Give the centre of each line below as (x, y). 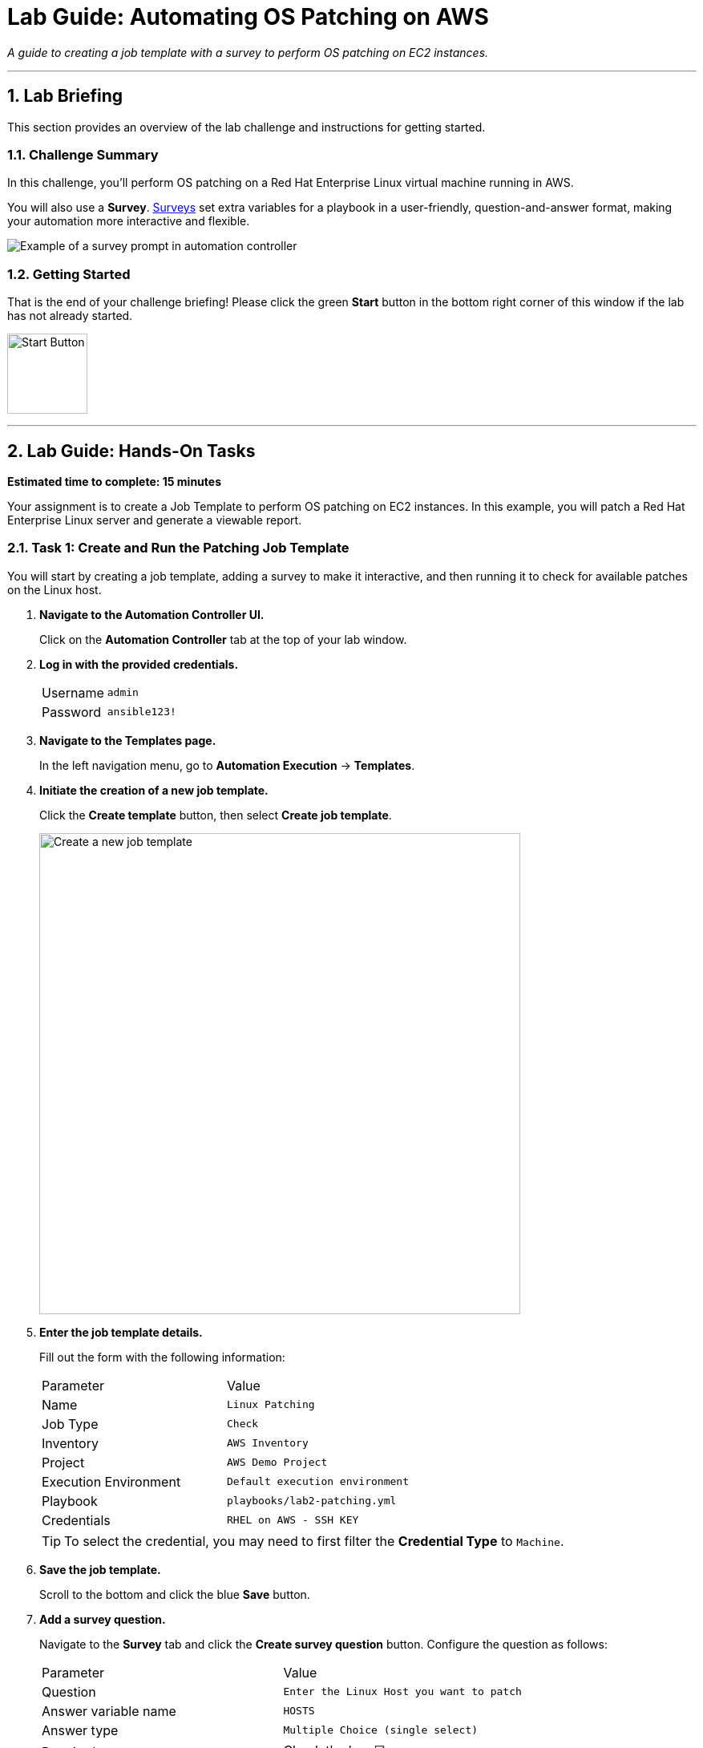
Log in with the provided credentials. (139, 664)
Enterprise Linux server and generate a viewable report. (155, 520)
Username (73, 692)
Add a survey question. (103, 1619)
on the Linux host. (55, 589)
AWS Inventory (267, 1443)
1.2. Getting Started (69, 274)
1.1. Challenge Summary (83, 154)
